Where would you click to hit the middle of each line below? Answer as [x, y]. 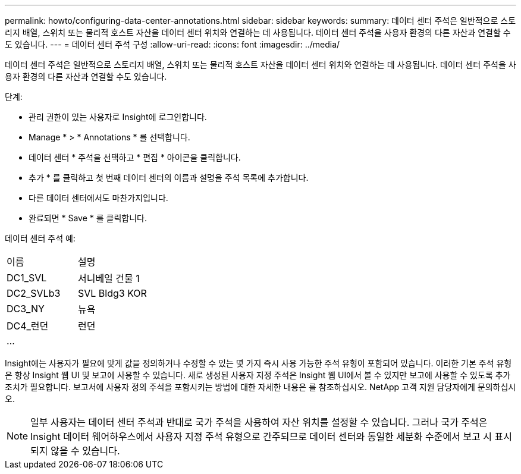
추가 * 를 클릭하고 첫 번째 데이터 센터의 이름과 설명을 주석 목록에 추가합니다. [169, 178]
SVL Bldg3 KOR [112, 293]
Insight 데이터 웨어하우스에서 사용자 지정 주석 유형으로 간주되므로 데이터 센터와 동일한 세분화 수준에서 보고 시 [261, 437]
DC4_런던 [28, 326]
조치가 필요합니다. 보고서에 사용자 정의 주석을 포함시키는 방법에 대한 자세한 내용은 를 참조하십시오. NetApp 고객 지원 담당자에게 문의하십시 [260, 387]
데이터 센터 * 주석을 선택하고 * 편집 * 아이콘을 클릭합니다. [135, 157]
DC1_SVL [27, 278]
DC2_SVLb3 [34, 293]
